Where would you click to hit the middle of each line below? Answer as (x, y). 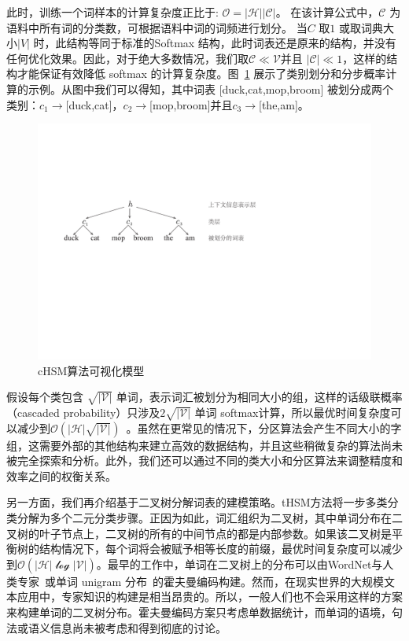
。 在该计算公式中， (327, 12)
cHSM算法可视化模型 (91, 370)
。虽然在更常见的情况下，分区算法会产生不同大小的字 (264, 427)
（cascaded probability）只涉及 (83, 412)
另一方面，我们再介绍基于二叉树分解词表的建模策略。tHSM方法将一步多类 (197, 502)
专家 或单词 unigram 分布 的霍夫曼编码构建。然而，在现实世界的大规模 (200, 581)
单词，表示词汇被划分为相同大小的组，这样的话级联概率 (259, 397)
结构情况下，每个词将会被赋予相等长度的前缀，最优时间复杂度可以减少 (221, 549)
